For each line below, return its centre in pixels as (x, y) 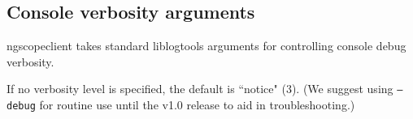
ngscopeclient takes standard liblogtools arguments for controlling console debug (206, 46)
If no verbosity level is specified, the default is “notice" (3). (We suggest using (200, 89)
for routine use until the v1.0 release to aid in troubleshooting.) (197, 105)
